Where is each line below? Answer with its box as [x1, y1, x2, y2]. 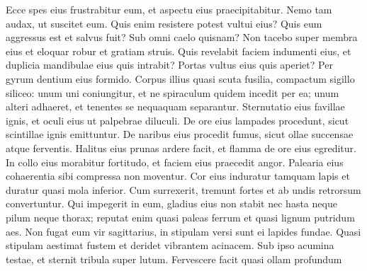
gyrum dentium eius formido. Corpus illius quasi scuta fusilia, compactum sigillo [6, 71, 355, 86]
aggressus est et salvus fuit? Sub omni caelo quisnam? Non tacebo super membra [6, 30, 358, 45]
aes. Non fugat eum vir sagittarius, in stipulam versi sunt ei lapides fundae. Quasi [6, 224, 361, 238]
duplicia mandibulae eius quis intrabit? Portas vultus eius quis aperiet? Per [6, 57, 333, 72]
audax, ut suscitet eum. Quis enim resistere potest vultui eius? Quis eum [6, 16, 322, 30]
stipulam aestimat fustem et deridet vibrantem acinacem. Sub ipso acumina [6, 238, 334, 253]
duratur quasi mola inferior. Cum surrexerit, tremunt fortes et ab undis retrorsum [6, 182, 361, 197]
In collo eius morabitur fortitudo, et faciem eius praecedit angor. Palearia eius [6, 154, 344, 169]
